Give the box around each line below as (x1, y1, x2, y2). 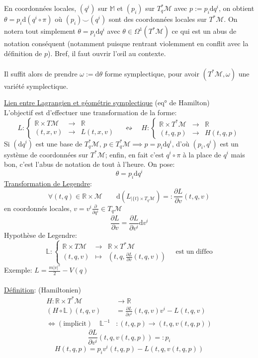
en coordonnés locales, (4, 203, 72, 213)
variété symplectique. (4, 80, 68, 91)
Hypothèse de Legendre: (4, 229, 77, 240)
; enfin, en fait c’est (105, 149, 164, 159)
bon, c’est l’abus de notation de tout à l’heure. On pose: (4, 159, 175, 169)
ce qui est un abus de (172, 26, 237, 36)
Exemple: (4, 265, 32, 275)
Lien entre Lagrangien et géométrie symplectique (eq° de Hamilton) (4, 97, 210, 108)
